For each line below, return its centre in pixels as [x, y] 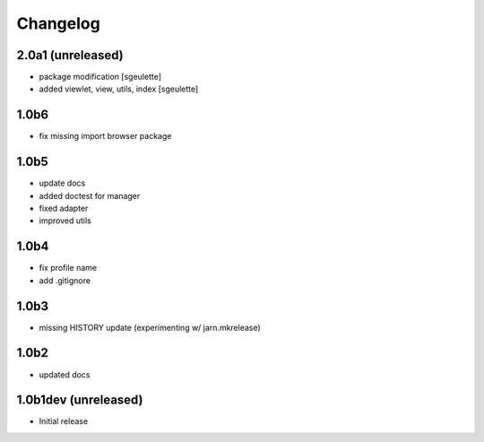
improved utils [65, 221]
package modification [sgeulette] [100, 77]
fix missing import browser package [105, 136]
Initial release [64, 421]
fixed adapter [64, 208]
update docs [62, 183]
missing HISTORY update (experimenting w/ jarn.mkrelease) [150, 327]
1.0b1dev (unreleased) [80, 400]
